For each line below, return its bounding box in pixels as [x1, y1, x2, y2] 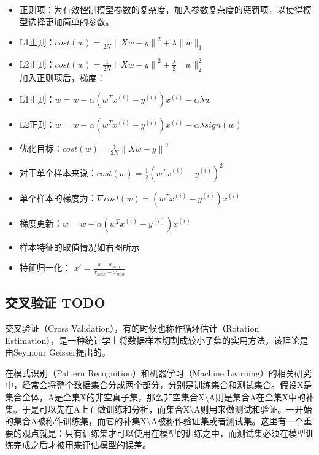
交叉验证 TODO [5, 293, 106, 312]
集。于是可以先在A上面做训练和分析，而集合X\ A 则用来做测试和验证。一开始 [5, 402, 312, 415]
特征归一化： [19, 261, 71, 274]
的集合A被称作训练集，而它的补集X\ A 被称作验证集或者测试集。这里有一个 [5, 414, 304, 427]
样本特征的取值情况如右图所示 [19, 240, 140, 253]
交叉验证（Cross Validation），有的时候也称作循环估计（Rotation [5, 321, 259, 334]
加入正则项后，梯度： [19, 71, 106, 84]
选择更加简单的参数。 [28, 15, 114, 28]
